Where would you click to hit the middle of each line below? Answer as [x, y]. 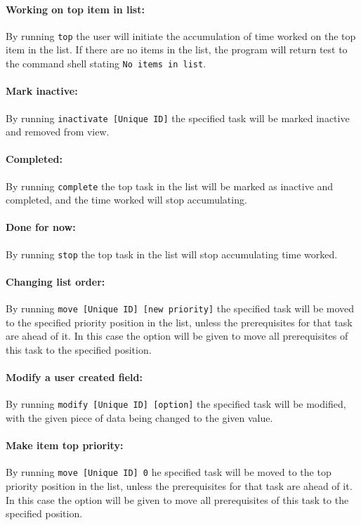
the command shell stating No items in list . [106, 64]
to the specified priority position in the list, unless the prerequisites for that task [179, 322]
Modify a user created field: [74, 377]
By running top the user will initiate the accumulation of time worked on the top [181, 35]
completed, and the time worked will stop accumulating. [126, 200]
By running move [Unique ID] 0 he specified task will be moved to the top [169, 472]
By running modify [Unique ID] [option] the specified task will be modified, [176, 404]
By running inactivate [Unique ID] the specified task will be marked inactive [178, 118]
